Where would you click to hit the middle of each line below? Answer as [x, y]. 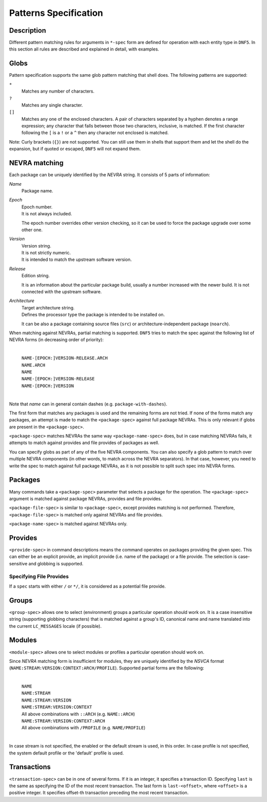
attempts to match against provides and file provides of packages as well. [84, 443]
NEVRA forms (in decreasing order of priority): [56, 340]
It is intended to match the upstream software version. [77, 259]
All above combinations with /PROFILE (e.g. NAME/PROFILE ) [84, 728]
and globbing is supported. [56, 563]
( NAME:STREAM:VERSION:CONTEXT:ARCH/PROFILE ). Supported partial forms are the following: [107, 668]
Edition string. [36, 276]
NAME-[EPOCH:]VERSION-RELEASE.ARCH [65, 358]
